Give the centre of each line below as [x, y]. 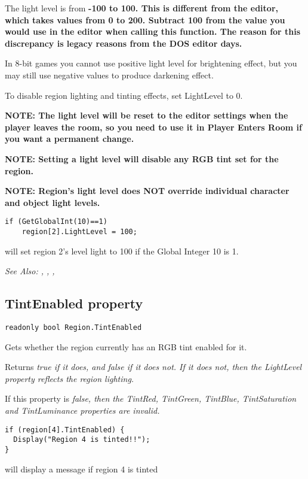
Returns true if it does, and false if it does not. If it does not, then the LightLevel [153, 367]
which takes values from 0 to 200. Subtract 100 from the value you [145, 19]
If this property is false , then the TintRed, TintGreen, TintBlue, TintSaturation [151, 398]
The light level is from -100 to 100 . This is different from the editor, [141, 8]
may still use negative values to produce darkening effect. [109, 75]
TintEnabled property [74, 303]
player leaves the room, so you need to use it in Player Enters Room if [153, 127]
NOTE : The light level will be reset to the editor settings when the [147, 115]
